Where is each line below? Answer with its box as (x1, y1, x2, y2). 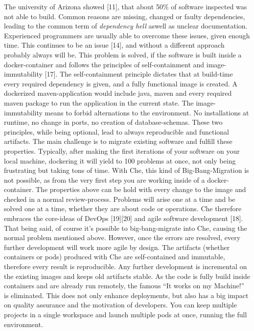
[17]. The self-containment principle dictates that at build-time (45, 69, 233, 79)
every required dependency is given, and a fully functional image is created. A (4, 78, 238, 88)
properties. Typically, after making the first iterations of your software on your (4, 145, 240, 156)
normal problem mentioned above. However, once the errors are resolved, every (4, 232, 241, 243)
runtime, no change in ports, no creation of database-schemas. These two (4, 117, 223, 127)
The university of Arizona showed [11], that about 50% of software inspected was (4, 1, 247, 11)
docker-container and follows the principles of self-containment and (4, 59, 205, 69)
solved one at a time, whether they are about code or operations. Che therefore (4, 203, 242, 214)
